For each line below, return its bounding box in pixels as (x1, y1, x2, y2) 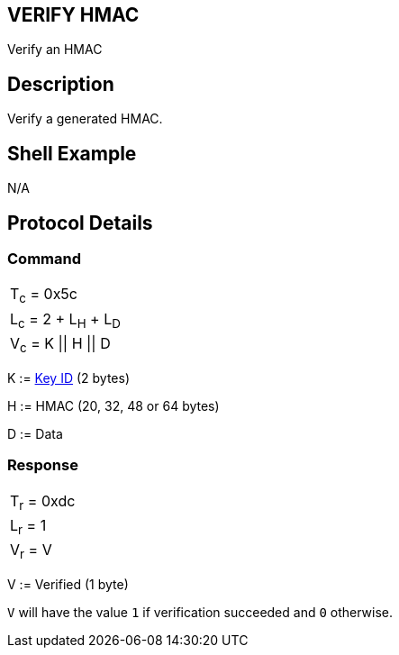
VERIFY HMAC (7, 4, 140, 26)
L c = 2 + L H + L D (10, 309, 121, 331)
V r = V (10, 541, 52, 562)
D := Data (7, 425, 63, 441)
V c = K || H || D (10, 333, 111, 355)
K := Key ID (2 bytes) (7, 369, 130, 386)
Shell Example (7, 141, 137, 165)
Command (7, 249, 81, 268)
